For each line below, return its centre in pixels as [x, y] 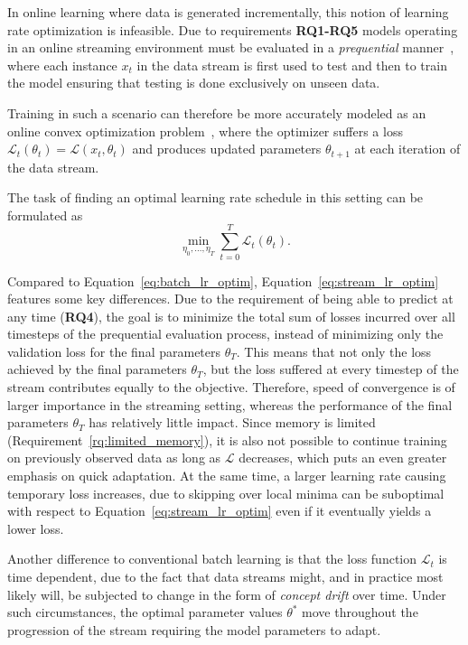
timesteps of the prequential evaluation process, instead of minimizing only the [225, 334]
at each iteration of [407, 149]
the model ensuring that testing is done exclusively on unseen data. [194, 83]
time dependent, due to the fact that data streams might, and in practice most [225, 577]
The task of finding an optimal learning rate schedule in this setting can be [215, 197]
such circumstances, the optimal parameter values [145, 612]
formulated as [45, 215]
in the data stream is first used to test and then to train [292, 65]
